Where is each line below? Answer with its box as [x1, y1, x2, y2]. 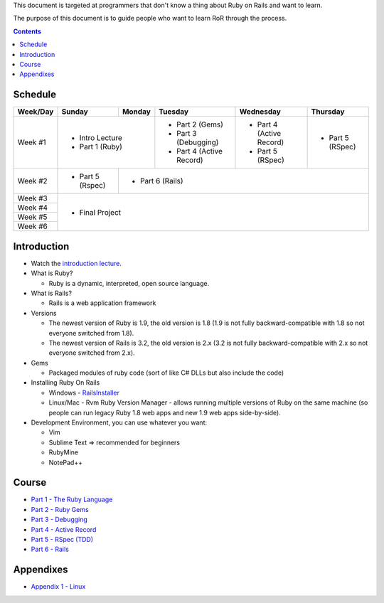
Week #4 [17, 203, 48, 213]
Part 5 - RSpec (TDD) [31, 535, 94, 544]
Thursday [311, 107, 345, 117]
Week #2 [17, 176, 48, 186]
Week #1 [17, 137, 46, 147]
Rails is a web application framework [48, 299, 156, 307]
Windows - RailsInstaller [48, 388, 120, 397]
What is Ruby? [31, 269, 73, 277]
